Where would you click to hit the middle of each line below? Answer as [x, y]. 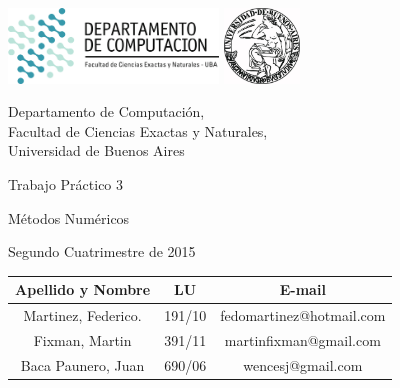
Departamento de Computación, [106, 111]
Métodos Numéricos [69, 217]
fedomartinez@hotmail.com [303, 315]
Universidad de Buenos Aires [96, 150]
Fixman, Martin [82, 339]
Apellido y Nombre [83, 289]
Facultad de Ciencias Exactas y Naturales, [138, 130]
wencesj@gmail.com [303, 364]
